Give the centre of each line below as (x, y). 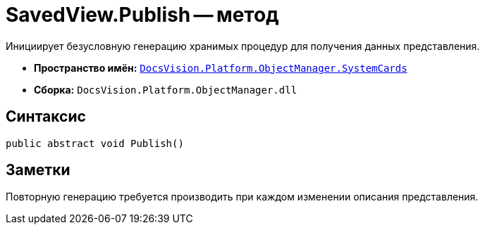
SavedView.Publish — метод (142, 15)
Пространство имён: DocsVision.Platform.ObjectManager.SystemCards (221, 68)
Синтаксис (46, 117)
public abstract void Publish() (95, 143)
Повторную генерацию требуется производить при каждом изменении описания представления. (242, 197)
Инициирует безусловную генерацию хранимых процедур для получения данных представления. (243, 46)
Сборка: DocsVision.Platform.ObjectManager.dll (166, 89)
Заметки (38, 170)
